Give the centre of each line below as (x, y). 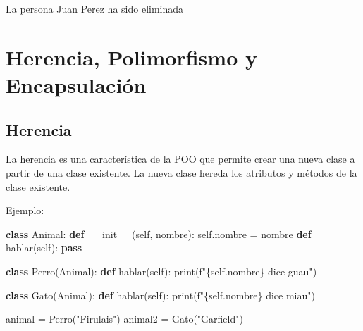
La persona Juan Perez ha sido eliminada (95, 8)
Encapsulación (76, 84)
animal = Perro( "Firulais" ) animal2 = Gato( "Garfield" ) (124, 319)
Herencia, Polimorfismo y (131, 57)
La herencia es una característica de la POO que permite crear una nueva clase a (180, 159)
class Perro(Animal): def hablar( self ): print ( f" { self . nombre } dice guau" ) (161, 271)
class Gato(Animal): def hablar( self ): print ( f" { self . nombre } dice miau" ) (160, 295)
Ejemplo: (25, 210)
